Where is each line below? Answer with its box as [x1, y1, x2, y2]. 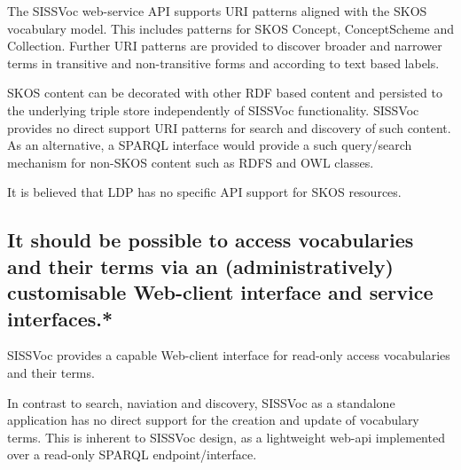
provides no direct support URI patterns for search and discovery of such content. [7, 118, 451, 137]
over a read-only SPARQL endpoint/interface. [7, 445, 257, 464]
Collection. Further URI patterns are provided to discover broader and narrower [7, 36, 442, 55]
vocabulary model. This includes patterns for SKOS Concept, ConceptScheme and [7, 19, 454, 37]
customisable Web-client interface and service [7, 278, 434, 306]
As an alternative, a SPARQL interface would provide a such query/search [7, 136, 412, 154]
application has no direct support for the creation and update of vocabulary [7, 411, 419, 429]
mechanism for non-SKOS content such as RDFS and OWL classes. [7, 153, 374, 171]
